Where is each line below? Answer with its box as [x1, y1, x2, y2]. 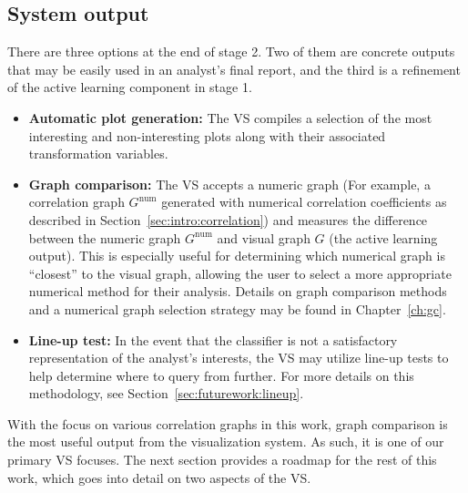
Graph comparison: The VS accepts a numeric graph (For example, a [28, 174, 431, 193]
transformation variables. [28, 144, 168, 163]
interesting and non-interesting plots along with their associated [28, 126, 386, 145]
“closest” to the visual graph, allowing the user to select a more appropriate [28, 263, 452, 282]
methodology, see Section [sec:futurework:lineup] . [28, 384, 304, 403]
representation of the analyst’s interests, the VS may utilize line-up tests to [28, 348, 449, 367]
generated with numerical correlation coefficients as [161, 192, 447, 211]
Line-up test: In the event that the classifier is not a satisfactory [28, 330, 398, 349]
